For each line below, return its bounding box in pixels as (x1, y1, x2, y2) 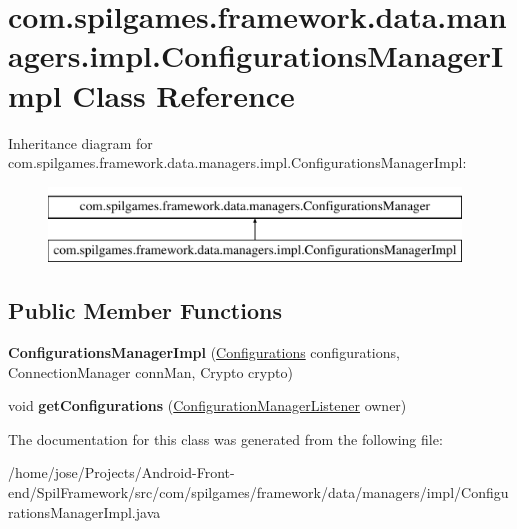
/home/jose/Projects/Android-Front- (8, 462, 235, 483)
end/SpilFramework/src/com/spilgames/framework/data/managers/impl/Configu (8, 482, 509, 503)
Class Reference (72, 74, 295, 115)
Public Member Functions (8, 295, 282, 326)
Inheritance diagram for (8, 132, 153, 153)
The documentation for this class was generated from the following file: (8, 428, 443, 449)
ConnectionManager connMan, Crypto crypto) (8, 361, 293, 382)
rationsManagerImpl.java (8, 501, 161, 522)
